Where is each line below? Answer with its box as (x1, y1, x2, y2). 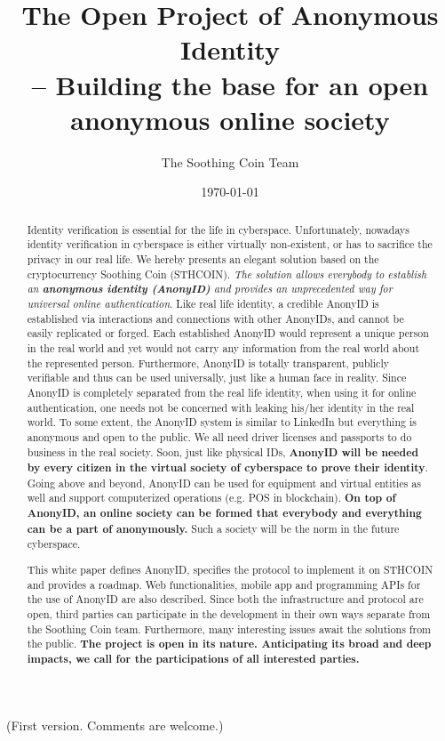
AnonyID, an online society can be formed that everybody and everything (27, 505, 422, 521)
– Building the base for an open (31, 66, 429, 102)
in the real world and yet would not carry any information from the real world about (27, 340, 420, 355)
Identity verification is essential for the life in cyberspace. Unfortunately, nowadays (27, 221, 409, 237)
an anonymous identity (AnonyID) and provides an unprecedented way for (27, 280, 393, 297)
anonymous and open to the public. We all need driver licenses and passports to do (27, 429, 412, 444)
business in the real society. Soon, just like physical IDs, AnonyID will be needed (27, 444, 419, 460)
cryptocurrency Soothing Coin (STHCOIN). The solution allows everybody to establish (27, 266, 427, 281)
